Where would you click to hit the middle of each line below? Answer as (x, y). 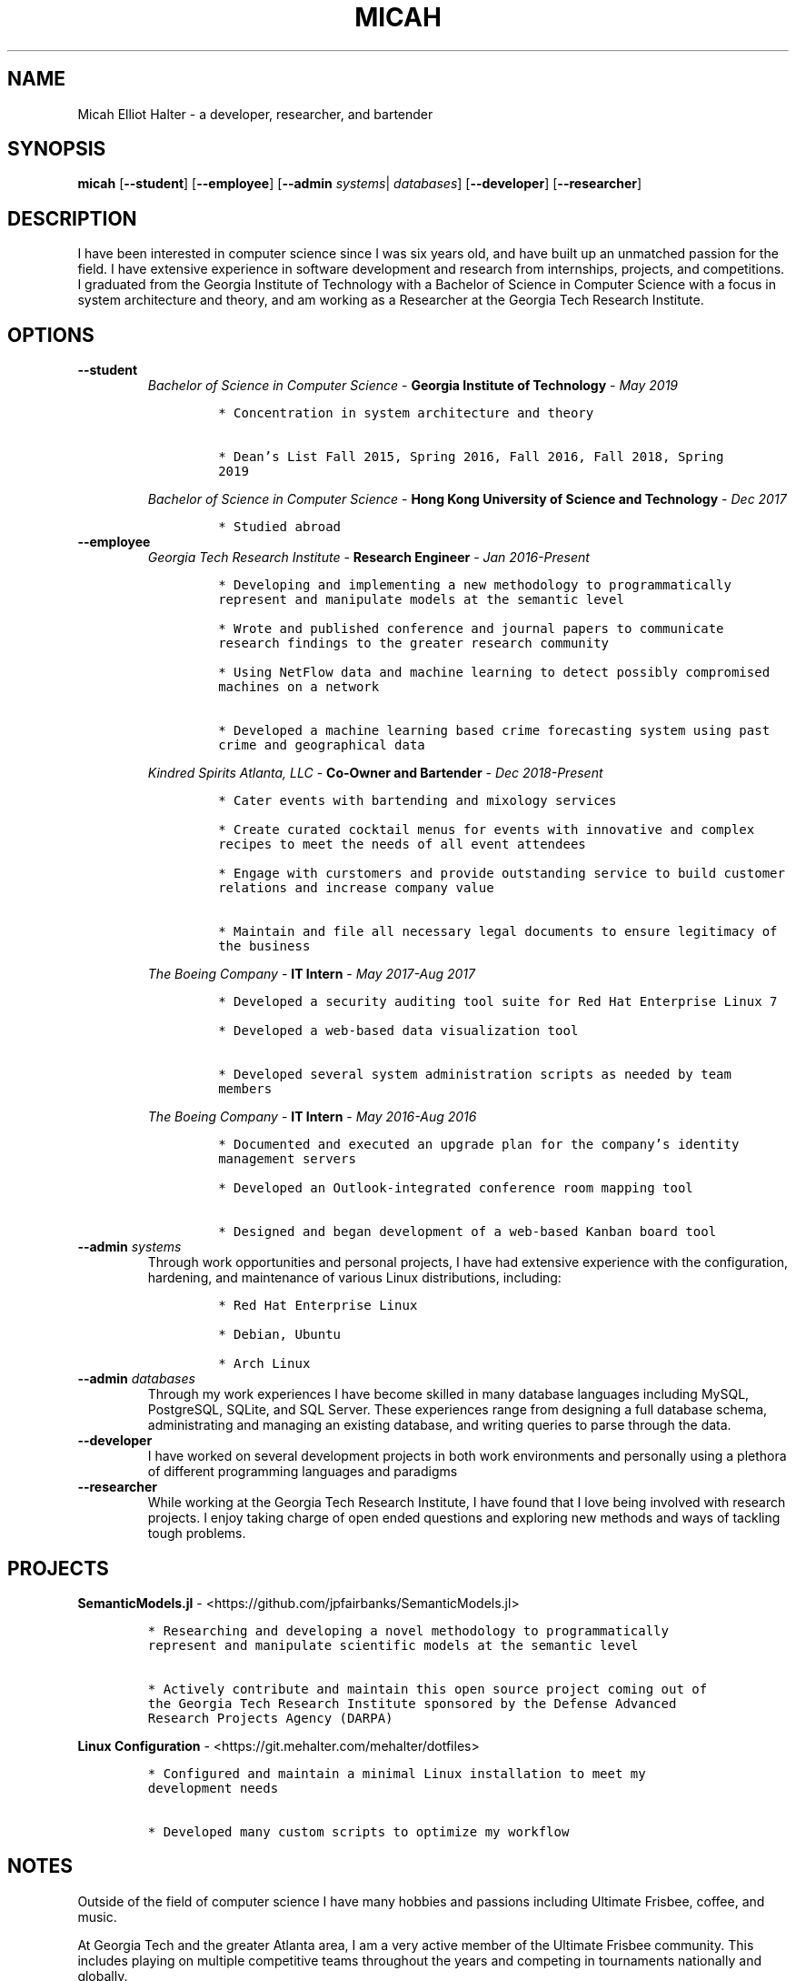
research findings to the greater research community (414, 644)
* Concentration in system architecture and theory (406, 413)
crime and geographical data (322, 745)
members (245, 1089)
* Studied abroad (280, 527)
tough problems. (197, 1534)
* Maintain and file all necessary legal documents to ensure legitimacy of (498, 932)
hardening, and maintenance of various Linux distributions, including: (354, 1278)
